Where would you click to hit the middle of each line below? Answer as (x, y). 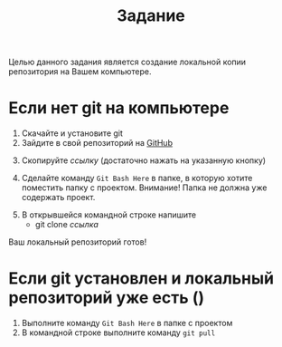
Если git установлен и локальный (141, 279)
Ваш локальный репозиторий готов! (78, 242)
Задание (151, 16)
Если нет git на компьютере (119, 108)
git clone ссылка (66, 225)
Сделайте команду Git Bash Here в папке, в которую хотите (137, 178)
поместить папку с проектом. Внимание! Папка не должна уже (144, 188)
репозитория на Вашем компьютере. (80, 72)
